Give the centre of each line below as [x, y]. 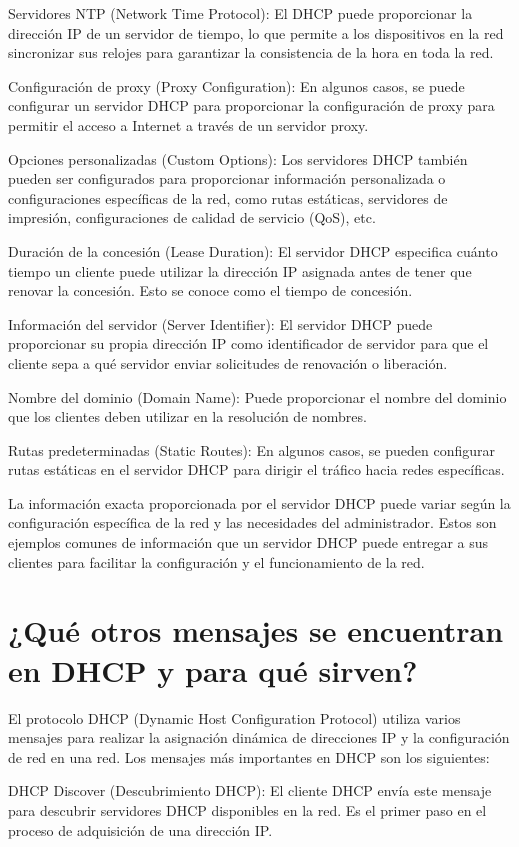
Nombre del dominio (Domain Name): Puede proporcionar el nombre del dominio [257, 396]
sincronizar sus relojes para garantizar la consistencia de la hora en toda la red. [251, 52]
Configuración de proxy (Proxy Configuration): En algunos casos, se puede [236, 85]
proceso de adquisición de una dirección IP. [140, 829]
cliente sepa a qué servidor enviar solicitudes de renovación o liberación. [228, 362]
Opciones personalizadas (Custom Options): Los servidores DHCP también [238, 158]
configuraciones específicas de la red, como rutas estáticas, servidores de [228, 197]
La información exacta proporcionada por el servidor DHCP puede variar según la [259, 502]
